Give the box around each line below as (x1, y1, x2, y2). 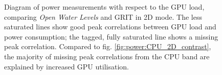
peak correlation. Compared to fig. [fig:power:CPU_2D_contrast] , (4, 41, 211, 52)
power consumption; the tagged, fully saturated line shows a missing (4, 31, 218, 42)
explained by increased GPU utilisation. (4, 61, 129, 71)
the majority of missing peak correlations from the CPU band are (4, 51, 210, 61)
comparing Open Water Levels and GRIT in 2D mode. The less (4, 11, 202, 22)
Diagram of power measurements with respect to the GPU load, (4, 2, 205, 12)
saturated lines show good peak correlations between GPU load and (4, 21, 216, 32)
